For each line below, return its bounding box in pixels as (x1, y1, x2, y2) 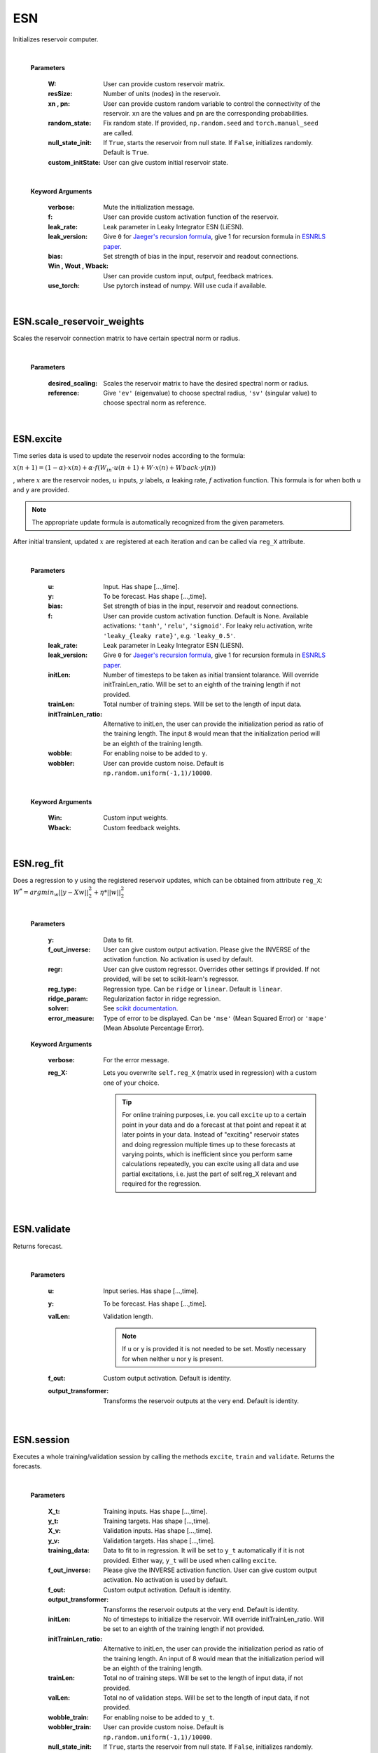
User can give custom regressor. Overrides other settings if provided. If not (103, 965, 320, 973)
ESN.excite (13, 433, 62, 445)
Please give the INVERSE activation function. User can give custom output (103, 1566, 318, 1574)
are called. (103, 128, 134, 137)
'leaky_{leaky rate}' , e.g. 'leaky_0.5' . (103, 631, 236, 639)
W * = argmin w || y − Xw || (13, 887, 89, 898)
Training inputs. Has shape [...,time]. (103, 1507, 208, 1515)
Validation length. (103, 1312, 153, 1321)
